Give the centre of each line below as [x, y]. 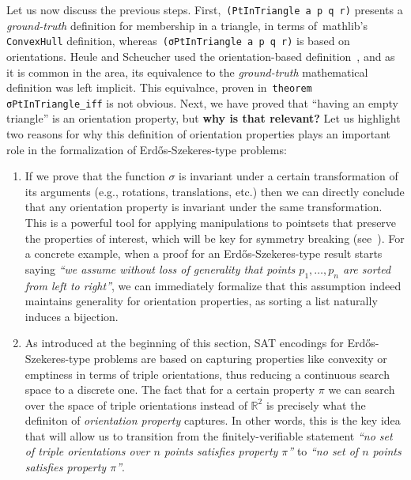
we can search [362, 389]
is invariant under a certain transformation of [288, 176]
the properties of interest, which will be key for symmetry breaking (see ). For [215, 238]
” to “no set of [323, 451]
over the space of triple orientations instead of [136, 404]
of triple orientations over [87, 451]
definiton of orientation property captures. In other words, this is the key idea [213, 420]
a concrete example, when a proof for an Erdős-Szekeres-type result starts [204, 253]
